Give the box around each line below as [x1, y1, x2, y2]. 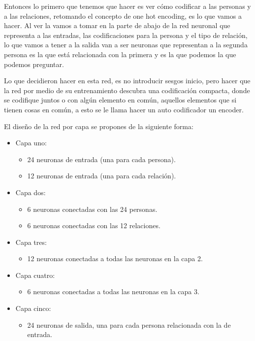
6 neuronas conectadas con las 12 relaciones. [27, 220, 160, 231]
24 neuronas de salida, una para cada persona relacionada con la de [27, 319, 231, 330]
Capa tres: [15, 237, 47, 247]
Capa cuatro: [15, 270, 55, 280]
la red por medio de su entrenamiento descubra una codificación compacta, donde [4, 85, 250, 95]
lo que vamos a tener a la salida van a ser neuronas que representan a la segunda [4, 39, 248, 50]
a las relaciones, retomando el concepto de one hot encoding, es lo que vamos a [4, 10, 242, 21]
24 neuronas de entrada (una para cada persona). [27, 154, 176, 164]
